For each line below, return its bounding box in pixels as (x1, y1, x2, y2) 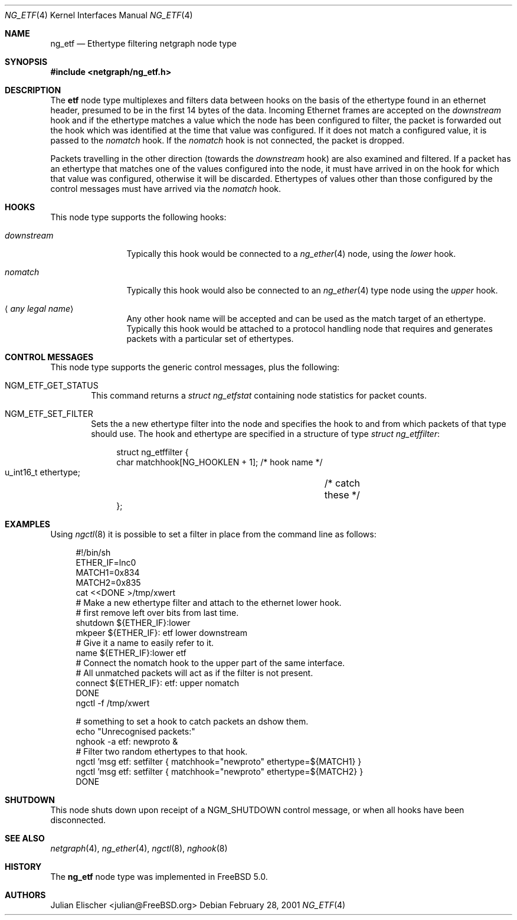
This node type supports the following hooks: (50, 212, 227, 222)
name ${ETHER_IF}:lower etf (76, 648, 186, 658)
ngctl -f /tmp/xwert (76, 698, 150, 708)
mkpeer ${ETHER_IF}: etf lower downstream (76, 628, 247, 638)
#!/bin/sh (76, 547, 111, 557)
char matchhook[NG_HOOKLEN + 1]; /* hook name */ (116, 457, 323, 467)
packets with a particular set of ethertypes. (126, 334, 294, 344)
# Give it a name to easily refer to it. (76, 638, 214, 648)
